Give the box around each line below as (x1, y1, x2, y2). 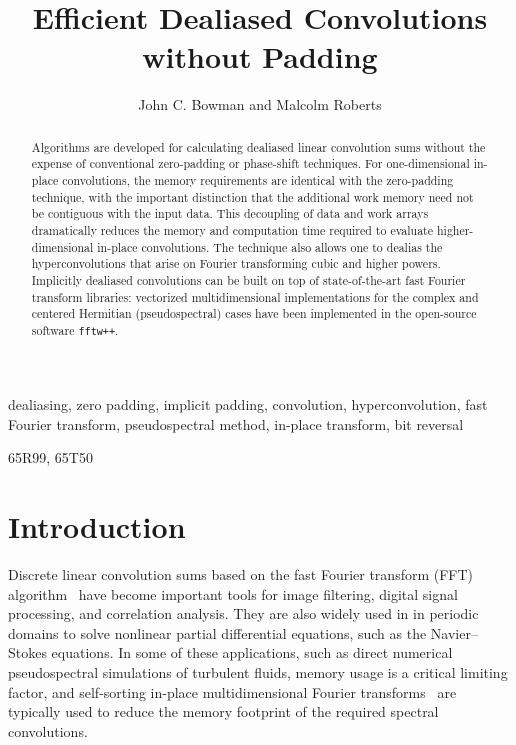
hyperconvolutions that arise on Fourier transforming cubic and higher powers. (31, 255, 441, 272)
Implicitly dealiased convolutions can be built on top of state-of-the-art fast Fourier (31, 271, 466, 288)
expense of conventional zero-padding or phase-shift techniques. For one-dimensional (31, 155, 470, 172)
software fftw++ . (31, 321, 119, 338)
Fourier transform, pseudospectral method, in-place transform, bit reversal (8, 413, 464, 434)
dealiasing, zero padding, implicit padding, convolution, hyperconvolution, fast (8, 394, 488, 415)
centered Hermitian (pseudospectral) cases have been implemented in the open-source (31, 305, 477, 322)
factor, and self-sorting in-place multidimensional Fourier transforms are (8, 681, 457, 702)
